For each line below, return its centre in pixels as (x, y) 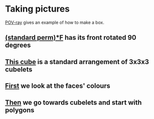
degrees (18, 45)
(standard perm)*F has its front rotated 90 (71, 38)
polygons (20, 110)
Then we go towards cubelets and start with (73, 102)
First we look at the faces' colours (58, 86)
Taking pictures (37, 9)
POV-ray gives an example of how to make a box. (55, 22)
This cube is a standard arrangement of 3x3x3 (77, 62)
